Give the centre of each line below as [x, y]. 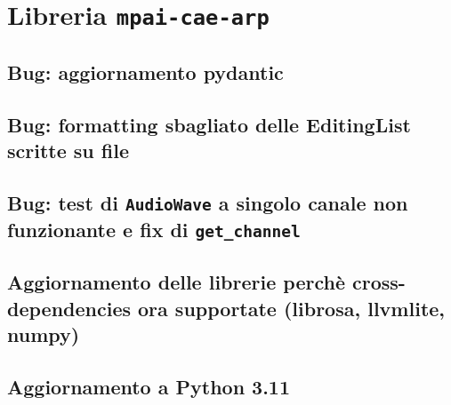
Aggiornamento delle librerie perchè [176, 282]
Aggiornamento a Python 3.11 [149, 386]
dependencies [69, 308]
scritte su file [68, 151]
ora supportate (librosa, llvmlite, [292, 308]
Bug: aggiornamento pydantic [145, 71]
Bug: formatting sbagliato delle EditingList [209, 124]
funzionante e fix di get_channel [154, 229]
